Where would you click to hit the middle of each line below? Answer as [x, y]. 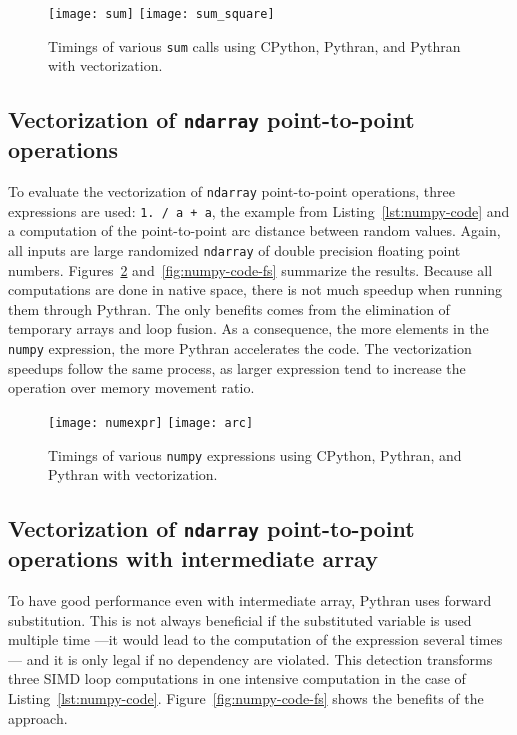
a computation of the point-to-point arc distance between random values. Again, [254, 230]
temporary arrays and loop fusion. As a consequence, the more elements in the [248, 328]
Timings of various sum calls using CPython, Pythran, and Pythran [254, 45]
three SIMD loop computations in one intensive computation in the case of [237, 678]
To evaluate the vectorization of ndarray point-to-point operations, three [232, 191]
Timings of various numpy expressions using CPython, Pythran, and [255, 454]
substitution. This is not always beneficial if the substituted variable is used [240, 619]
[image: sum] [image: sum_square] [161, 14]
